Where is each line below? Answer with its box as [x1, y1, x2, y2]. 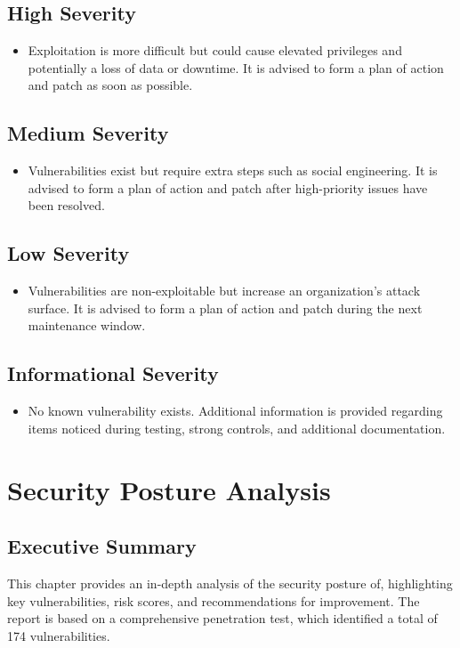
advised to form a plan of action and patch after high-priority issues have [28, 178, 428, 197]
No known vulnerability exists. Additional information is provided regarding [28, 401, 443, 420]
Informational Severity [7, 360, 219, 387]
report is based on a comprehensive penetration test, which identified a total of [7, 609, 438, 628]
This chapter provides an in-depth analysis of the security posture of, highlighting [7, 573, 453, 592]
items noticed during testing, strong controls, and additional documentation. [28, 418, 446, 437]
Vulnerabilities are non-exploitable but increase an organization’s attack [28, 281, 421, 300]
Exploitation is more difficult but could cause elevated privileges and [28, 41, 402, 60]
